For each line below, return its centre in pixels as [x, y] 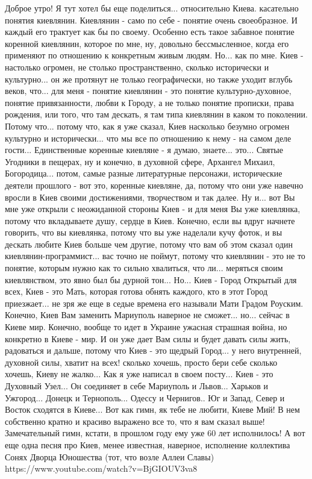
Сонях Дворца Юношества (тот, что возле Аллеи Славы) [110, 456]
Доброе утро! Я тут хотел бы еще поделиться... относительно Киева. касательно [152, 8]
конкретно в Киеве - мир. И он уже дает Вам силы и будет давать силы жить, [148, 338]
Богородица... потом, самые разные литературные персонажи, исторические [144, 173]
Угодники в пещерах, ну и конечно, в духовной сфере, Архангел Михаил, [140, 161]
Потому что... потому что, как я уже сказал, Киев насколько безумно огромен [147, 126]
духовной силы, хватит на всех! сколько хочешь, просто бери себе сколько [141, 362]
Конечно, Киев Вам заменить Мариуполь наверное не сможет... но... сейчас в [147, 315]
